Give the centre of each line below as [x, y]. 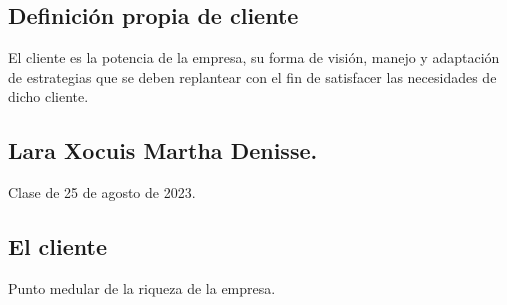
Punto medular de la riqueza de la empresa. [142, 287]
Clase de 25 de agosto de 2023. [102, 192]
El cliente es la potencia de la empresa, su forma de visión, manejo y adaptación [254, 57]
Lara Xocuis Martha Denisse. [163, 150]
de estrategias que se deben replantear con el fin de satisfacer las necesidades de [252, 76]
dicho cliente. [48, 96]
